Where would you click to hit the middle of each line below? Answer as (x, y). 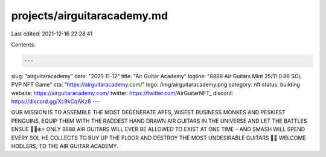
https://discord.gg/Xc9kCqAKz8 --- (56, 102)
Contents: (23, 45)
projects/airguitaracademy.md (90, 16)
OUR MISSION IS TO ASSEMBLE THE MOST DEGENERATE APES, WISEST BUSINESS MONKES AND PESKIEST (149, 112)
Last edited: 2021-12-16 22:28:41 (52, 34)
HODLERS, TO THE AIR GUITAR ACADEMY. (65, 146)
